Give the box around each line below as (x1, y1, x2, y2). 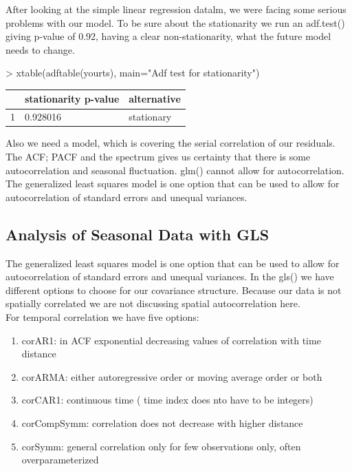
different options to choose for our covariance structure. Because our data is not (5, 282, 342, 297)
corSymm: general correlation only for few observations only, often (21, 439, 301, 453)
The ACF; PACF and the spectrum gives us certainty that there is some (5, 149, 311, 163)
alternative (129, 92, 181, 106)
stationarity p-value (25, 92, 120, 106)
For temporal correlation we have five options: (5, 309, 199, 324)
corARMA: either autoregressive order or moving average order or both (21, 369, 322, 384)
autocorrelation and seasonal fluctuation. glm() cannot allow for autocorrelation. (5, 163, 344, 177)
